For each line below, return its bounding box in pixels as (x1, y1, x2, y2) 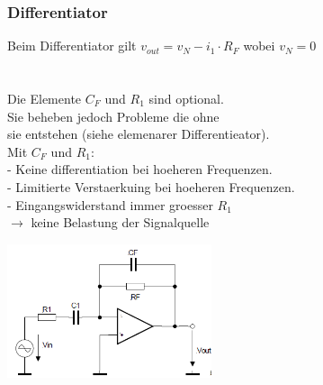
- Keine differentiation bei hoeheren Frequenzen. (7, 160, 273, 179)
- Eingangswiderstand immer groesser (7, 195, 213, 214)
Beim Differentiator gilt (7, 36, 137, 55)
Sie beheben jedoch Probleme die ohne (7, 106, 220, 125)
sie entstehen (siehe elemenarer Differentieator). (7, 124, 270, 143)
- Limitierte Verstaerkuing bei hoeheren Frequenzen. (7, 177, 295, 196)
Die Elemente (7, 89, 82, 107)
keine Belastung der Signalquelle (31, 213, 210, 232)
